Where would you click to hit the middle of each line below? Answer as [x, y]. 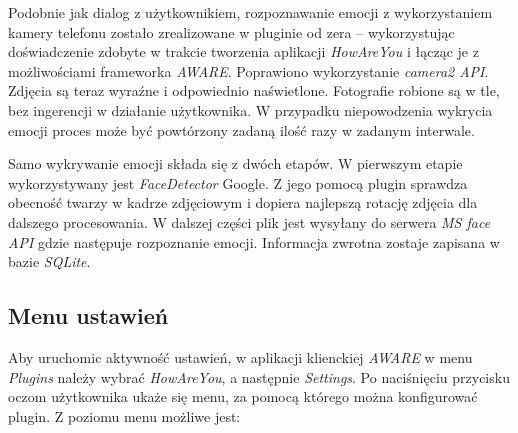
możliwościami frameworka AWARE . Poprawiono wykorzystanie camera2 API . [248, 70]
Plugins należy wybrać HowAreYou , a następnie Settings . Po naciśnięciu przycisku [259, 376]
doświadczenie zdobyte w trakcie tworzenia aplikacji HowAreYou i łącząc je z [243, 51]
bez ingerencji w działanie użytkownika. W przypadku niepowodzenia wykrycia [250, 109]
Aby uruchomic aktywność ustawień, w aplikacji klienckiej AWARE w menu [240, 356]
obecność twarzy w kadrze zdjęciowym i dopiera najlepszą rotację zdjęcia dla [243, 202]
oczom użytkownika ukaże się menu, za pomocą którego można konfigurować [243, 396]
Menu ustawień [88, 315]
